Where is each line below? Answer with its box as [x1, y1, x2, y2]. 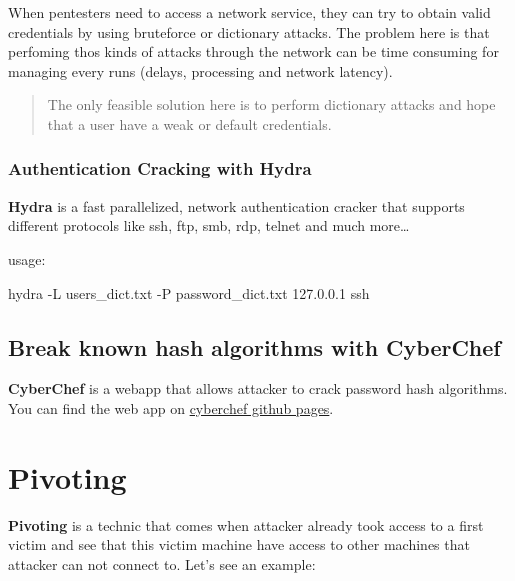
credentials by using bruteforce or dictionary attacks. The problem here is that [8, 21, 490, 42]
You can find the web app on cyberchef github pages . [8, 397, 334, 418]
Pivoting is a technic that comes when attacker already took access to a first [8, 514, 484, 535]
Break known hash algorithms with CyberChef [8, 331, 501, 362]
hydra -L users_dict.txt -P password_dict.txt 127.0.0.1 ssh [8, 282, 370, 303]
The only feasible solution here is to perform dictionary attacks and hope [47, 94, 496, 115]
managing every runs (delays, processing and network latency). [8, 60, 393, 81]
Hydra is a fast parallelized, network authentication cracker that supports [8, 195, 465, 216]
